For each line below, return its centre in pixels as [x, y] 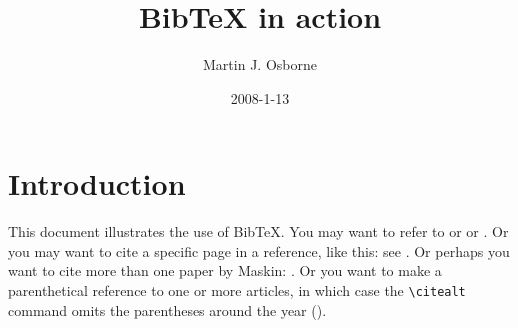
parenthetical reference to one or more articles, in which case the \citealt [237, 290]
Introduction [97, 183]
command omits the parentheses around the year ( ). [167, 309]
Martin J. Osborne [260, 64]
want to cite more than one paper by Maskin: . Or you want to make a [225, 270]
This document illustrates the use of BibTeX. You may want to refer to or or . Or [258, 231]
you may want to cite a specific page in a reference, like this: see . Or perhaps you [259, 250]
